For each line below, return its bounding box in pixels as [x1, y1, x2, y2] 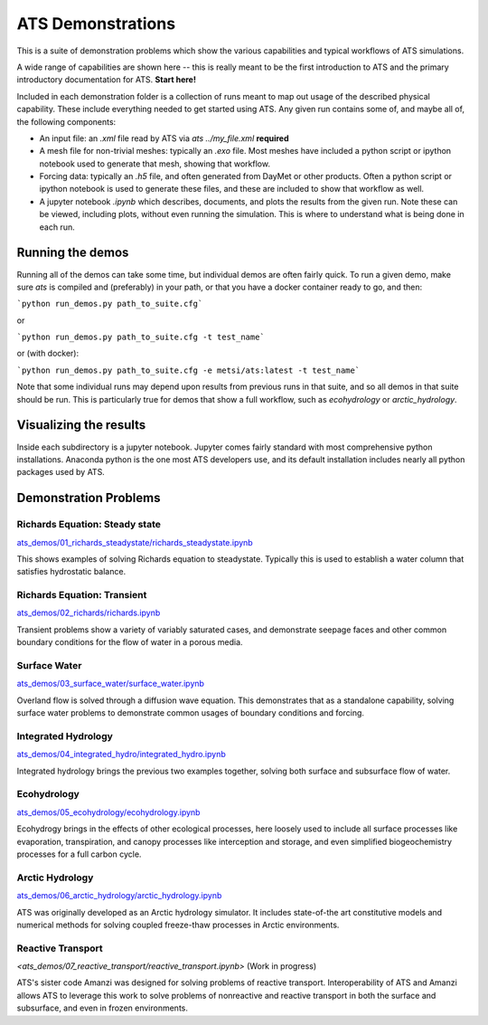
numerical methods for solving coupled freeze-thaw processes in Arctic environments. [16, 919, 340, 930]
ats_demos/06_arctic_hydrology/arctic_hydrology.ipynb [16, 890, 222, 901]
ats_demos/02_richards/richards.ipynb [16, 607, 161, 619]
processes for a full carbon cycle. [16, 849, 142, 859]
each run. [39, 222, 76, 233]
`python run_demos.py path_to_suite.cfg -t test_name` [16, 332, 266, 343]
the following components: [16, 116, 117, 127]
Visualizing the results [16, 417, 146, 433]
